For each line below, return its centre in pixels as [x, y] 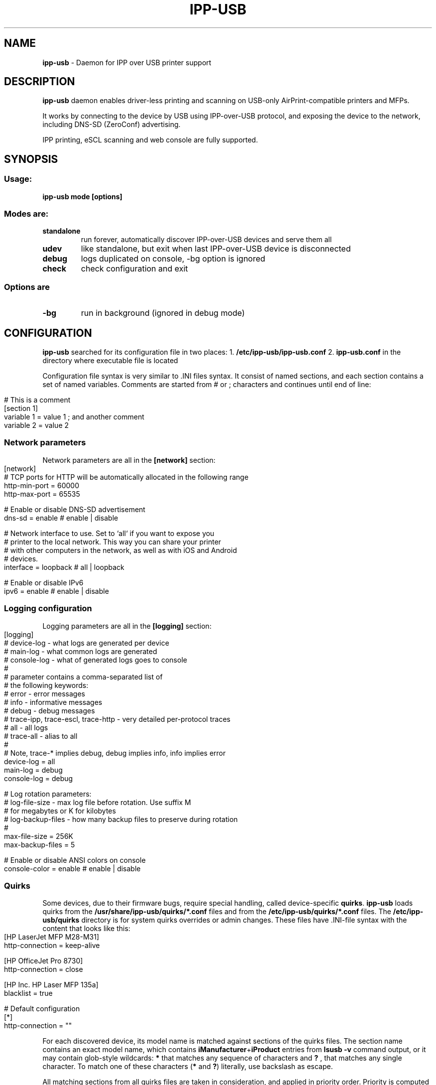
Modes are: [26, 214]
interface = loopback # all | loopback [64, 567]
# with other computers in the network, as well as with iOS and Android [120, 550]
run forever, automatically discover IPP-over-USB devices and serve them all [206, 240]
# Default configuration [42, 1009]
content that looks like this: [86, 929]
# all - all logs [26, 727]
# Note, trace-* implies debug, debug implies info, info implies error [115, 753]
